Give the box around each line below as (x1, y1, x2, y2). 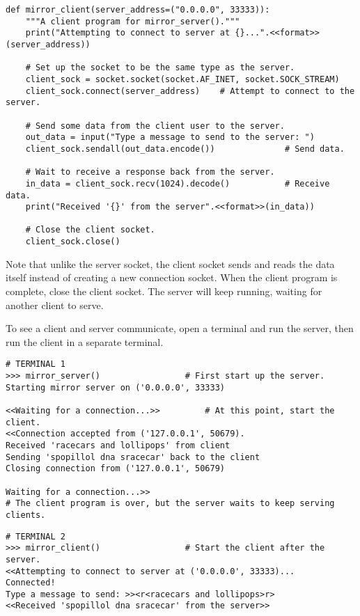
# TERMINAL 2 (6, 531, 65, 542)
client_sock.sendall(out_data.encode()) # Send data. (25, 143, 345, 154)
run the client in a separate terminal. (6, 334, 164, 349)
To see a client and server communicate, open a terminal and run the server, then (6, 321, 354, 335)
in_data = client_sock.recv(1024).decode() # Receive (25, 178, 330, 189)
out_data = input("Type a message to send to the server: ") (25, 132, 315, 143)
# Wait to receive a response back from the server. (25, 167, 275, 177)
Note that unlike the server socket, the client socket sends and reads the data (6, 256, 335, 271)
